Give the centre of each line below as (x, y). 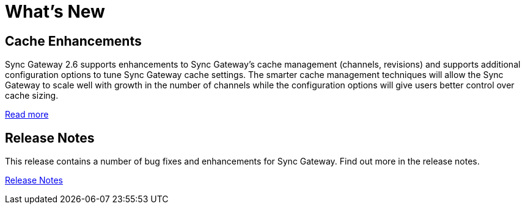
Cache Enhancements (73, 41)
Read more (27, 115)
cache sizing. (32, 96)
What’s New (55, 12)
